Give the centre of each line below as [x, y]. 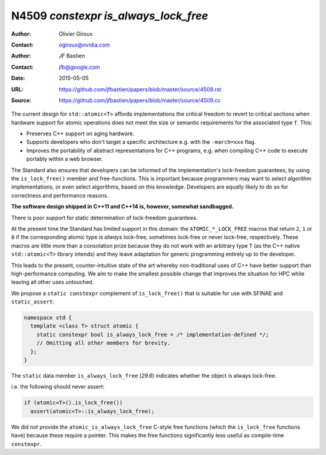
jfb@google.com [79, 67]
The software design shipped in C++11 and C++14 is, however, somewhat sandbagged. [123, 207]
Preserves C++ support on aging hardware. [80, 134]
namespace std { [48, 318]
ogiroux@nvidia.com [85, 45]
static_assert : [33, 302]
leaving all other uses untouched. [53, 282]
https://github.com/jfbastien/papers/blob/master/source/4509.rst [140, 89]
